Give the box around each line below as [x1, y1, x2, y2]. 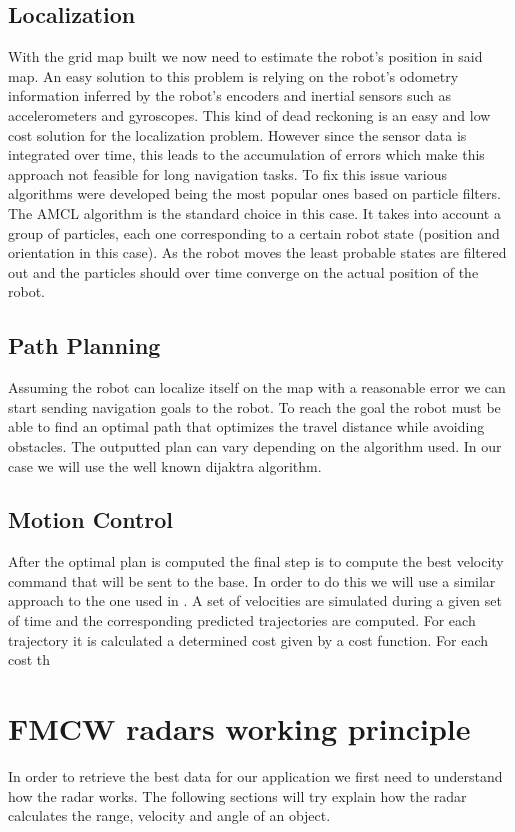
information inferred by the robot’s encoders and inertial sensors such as [8, 85, 452, 106]
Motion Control [8, 504, 174, 535]
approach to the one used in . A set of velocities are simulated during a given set [8, 590, 502, 611]
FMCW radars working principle [8, 708, 471, 749]
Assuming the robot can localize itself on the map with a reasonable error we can [8, 377, 506, 398]
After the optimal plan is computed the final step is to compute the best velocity [8, 551, 504, 572]
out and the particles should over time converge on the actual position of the [8, 261, 479, 282]
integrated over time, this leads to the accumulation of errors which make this [8, 144, 485, 165]
